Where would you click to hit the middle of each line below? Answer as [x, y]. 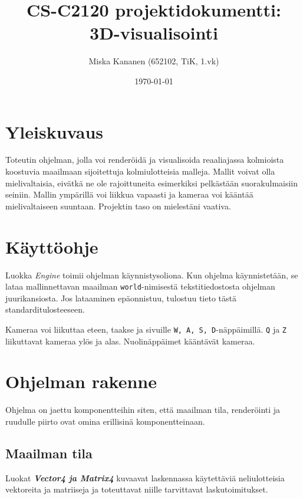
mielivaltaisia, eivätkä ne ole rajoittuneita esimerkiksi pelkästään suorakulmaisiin [152, 183]
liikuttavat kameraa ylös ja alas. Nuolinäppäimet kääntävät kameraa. [130, 341]
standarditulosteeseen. [45, 309]
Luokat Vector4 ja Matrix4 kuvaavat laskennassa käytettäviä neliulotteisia [145, 477]
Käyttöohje [52, 246]
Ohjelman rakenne [81, 381]
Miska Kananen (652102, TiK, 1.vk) [154, 61]
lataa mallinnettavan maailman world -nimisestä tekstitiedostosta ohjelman [140, 286]
